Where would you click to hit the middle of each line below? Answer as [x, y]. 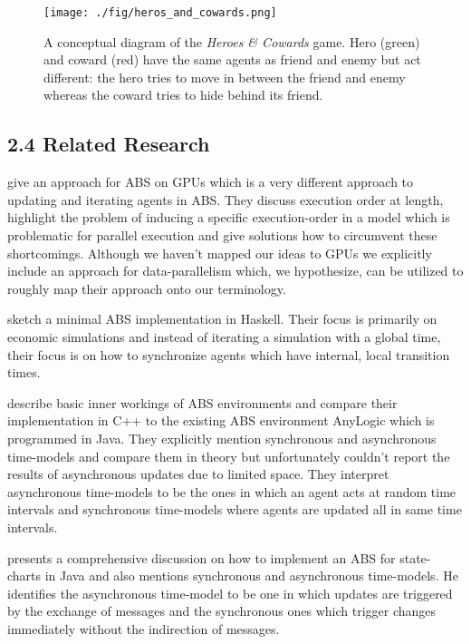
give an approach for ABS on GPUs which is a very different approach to [211, 182]
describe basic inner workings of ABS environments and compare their [202, 402]
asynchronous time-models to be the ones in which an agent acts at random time [232, 491]
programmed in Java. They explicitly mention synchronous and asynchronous [222, 438]
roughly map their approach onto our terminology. [147, 288]
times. [24, 372]
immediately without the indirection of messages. [144, 628]
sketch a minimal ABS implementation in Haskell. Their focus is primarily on [222, 319]
